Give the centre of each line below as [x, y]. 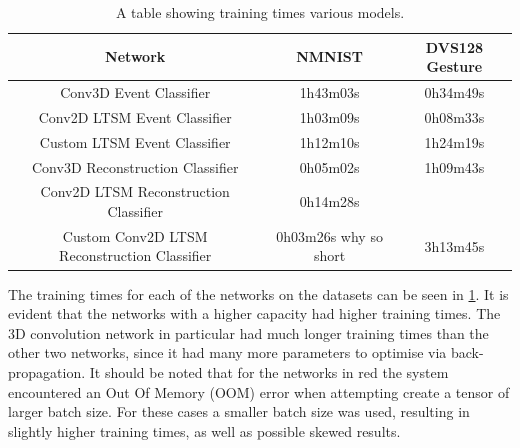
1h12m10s [329, 141]
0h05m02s [329, 166]
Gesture [454, 66]
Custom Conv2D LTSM [135, 235]
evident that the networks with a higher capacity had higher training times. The [254, 313]
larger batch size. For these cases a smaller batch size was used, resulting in [239, 411]
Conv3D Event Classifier [135, 92]
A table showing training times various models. [260, 12]
